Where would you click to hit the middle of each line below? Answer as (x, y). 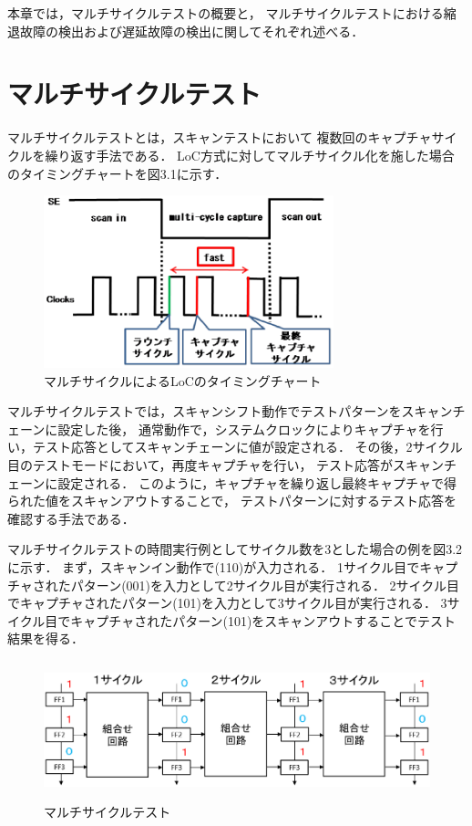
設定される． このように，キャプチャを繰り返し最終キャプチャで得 (257, 482)
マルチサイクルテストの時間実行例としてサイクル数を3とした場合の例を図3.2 (235, 549)
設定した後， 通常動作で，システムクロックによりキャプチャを (244, 429)
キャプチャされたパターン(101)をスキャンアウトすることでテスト (263, 620)
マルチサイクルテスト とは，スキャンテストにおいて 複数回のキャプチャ (220, 137)
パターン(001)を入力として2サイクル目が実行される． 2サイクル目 (265, 585)
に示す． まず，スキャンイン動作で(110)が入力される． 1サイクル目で (214, 567)
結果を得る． (46, 638)
